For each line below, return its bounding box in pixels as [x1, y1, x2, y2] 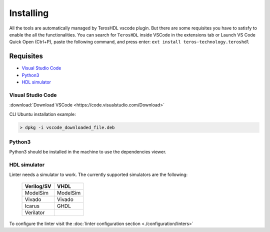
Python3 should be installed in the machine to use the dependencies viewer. [9, 149, 166, 155]
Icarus [24, 202, 40, 209]
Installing [9, 7, 49, 18]
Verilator [24, 209, 45, 216]
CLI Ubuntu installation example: [9, 111, 76, 117]
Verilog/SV [24, 182, 52, 189]
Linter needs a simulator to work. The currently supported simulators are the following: [9, 171, 187, 177]
